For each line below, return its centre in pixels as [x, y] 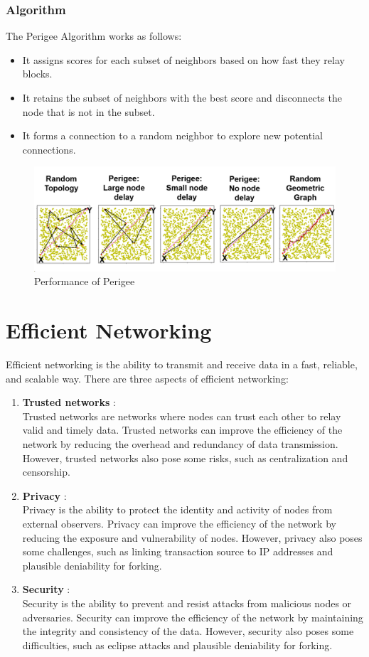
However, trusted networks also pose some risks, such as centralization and [185, 458]
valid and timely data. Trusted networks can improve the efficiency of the [182, 430]
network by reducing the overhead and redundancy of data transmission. [180, 444]
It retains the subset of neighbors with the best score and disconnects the [182, 97]
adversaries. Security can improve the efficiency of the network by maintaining [193, 617]
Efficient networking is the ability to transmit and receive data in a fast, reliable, [182, 364]
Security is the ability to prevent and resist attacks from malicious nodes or [187, 603]
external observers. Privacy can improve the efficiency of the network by [179, 524]
